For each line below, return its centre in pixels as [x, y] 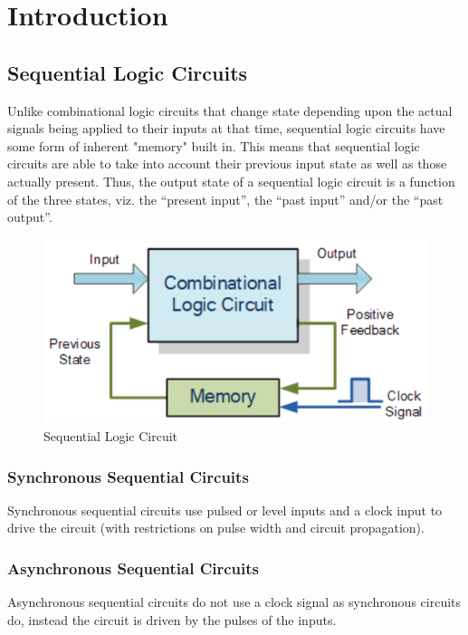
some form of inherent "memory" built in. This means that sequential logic [214, 145]
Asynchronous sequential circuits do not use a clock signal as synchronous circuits [234, 602]
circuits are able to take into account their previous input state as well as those [227, 164]
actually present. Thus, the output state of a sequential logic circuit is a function [231, 181]
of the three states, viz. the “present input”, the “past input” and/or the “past [225, 199]
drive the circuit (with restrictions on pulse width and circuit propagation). [216, 528]
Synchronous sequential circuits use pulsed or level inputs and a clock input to [225, 510]
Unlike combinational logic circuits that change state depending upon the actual [230, 110]
